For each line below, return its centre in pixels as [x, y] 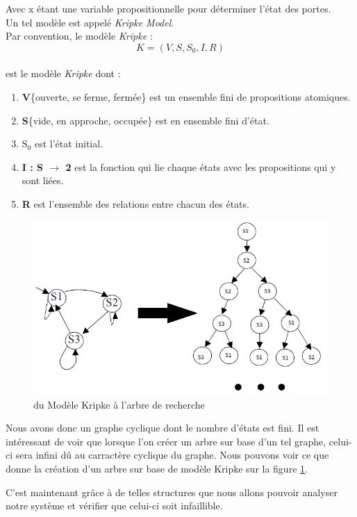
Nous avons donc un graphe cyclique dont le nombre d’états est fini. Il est [163, 428]
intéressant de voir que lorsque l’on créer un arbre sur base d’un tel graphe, [166, 441]
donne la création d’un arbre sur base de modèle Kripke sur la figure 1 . [157, 469]
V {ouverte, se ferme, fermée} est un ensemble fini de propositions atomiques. [186, 96]
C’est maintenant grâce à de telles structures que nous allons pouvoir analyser [172, 492]
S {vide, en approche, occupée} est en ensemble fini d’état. [146, 120]
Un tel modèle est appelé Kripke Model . [90, 22]
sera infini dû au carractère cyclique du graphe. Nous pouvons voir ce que [172, 455]
